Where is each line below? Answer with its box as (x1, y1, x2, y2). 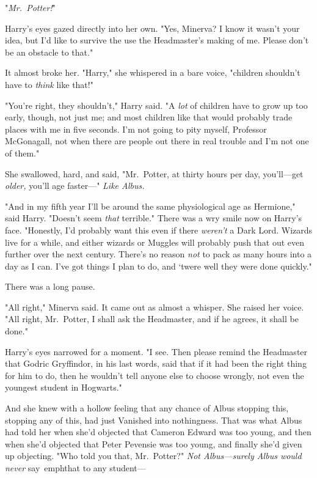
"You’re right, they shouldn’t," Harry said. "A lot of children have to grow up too (5, 98, 308, 111)
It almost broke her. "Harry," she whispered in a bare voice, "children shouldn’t (5, 66, 301, 79)
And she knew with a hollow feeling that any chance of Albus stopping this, (5, 402, 289, 414)
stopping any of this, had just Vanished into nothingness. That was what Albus (5, 413, 302, 426)
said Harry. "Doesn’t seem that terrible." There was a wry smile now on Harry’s (5, 211, 302, 224)
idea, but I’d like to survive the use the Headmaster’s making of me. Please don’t (5, 34, 309, 46)
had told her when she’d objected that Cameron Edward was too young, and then (5, 425, 312, 438)
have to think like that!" (5, 78, 93, 90)
